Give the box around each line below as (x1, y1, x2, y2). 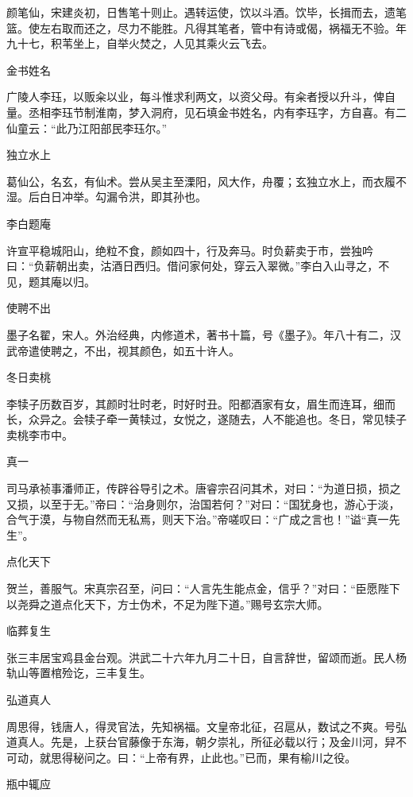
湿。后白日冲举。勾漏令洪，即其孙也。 (6, 188, 206, 205)
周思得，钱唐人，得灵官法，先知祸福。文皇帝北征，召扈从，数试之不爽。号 (6, 718, 396, 734)
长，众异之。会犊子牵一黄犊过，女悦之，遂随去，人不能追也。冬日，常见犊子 (6, 411, 407, 428)
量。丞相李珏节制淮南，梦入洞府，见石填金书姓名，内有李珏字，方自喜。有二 (6, 103, 407, 120)
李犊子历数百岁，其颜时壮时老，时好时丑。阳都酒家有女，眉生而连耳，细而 (6, 395, 396, 412)
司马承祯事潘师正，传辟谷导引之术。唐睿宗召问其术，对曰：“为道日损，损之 (6, 480, 401, 497)
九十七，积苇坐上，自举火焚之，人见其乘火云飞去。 (6, 35, 273, 52)
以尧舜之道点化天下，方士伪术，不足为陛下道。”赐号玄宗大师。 (6, 595, 329, 612)
